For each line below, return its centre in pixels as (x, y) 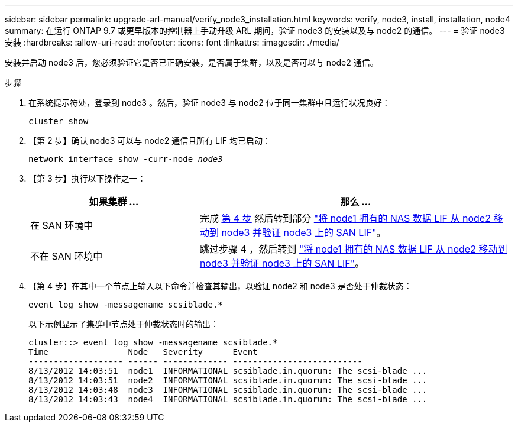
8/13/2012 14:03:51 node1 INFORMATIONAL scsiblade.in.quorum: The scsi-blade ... (228, 371)
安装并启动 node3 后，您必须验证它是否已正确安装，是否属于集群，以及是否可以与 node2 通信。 (192, 62)
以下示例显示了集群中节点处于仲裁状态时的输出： (124, 324)
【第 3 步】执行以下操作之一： (87, 178)
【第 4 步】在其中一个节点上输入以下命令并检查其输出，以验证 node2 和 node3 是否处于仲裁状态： (220, 286)
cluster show (59, 121)
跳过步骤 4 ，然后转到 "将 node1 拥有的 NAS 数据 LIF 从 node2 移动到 (353, 249)
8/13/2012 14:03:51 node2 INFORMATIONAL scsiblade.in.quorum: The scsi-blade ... (228, 380)
